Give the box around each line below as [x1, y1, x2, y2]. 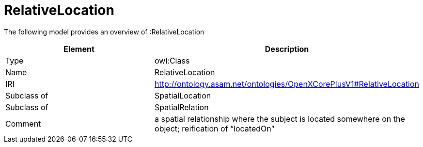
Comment [5, 118, 41, 129]
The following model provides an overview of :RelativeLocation [4, 27, 204, 36]
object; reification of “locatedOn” [155, 123, 275, 133]
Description [265, 44, 309, 54]
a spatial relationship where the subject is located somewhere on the [155, 114, 405, 124]
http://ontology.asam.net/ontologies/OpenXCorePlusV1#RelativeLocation [155, 79, 419, 89]
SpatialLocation [155, 90, 211, 100]
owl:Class [155, 55, 190, 65]
